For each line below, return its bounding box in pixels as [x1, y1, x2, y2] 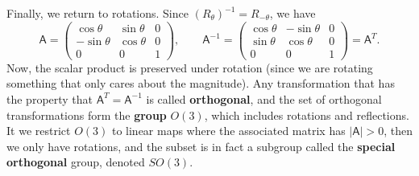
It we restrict [6, 122, 71, 139]
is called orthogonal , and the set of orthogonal [146, 90, 382, 107]
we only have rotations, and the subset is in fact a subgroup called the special [6, 137, 396, 154]
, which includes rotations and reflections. [204, 106, 409, 123]
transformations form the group [6, 106, 167, 123]
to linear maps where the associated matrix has [111, 122, 346, 139]
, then [384, 122, 413, 139]
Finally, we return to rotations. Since [6, 5, 189, 21]
